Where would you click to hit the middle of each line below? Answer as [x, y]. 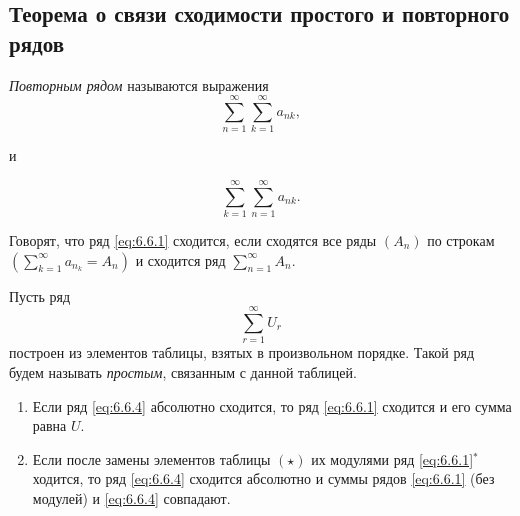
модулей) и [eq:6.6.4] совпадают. [131, 497]
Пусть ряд [40, 295]
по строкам [461, 240]
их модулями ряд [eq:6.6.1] [392, 458]
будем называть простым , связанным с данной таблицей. [183, 371]
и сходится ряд [180, 259]
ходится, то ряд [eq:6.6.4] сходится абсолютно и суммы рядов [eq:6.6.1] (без [263, 478]
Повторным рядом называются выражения [139, 84]
